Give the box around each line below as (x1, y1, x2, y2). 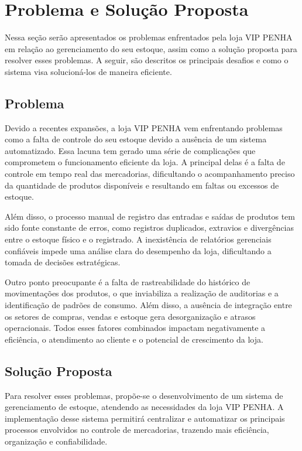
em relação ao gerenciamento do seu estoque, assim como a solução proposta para (5, 42, 297, 54)
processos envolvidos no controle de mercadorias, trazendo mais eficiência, (5, 423, 269, 436)
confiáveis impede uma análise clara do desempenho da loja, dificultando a (5, 244, 272, 257)
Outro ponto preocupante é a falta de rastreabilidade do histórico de (5, 275, 250, 288)
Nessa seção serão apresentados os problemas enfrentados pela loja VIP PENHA (5, 31, 293, 43)
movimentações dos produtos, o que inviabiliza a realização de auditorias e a (5, 287, 279, 299)
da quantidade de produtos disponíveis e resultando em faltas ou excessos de (5, 179, 279, 191)
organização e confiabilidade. (5, 435, 108, 447)
